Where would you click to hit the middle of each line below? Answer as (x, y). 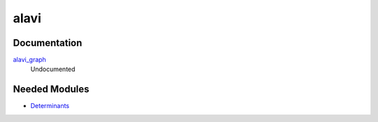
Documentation (48, 43)
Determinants (50, 106)
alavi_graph (30, 60)
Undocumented (53, 69)
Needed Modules (51, 90)
